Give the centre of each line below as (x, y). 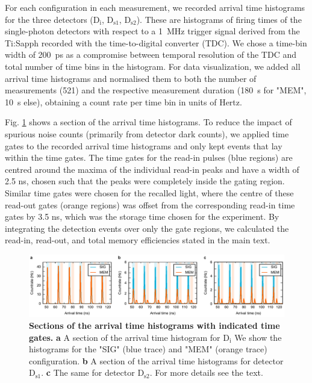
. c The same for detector (88, 372)
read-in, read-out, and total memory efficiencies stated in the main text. (138, 240)
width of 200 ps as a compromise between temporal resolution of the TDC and (151, 54)
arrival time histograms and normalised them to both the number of (131, 78)
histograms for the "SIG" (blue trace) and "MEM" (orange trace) (148, 349)
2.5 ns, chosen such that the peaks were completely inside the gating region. (145, 181)
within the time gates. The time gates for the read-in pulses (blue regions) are (149, 157)
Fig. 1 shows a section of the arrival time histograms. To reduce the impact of (148, 122)
